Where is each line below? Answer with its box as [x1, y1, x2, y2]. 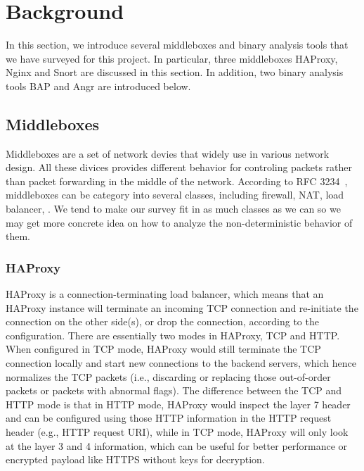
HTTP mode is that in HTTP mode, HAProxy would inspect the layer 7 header [6, 396, 351, 411]
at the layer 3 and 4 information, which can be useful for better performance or [6, 438, 348, 453]
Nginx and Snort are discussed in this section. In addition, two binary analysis [6, 65, 344, 80]
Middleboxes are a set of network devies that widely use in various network [6, 146, 330, 161]
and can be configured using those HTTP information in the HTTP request [6, 410, 332, 425]
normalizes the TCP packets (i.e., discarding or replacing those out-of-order [6, 369, 331, 384]
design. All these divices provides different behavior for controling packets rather [6, 160, 352, 175]
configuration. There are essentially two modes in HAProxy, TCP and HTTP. [6, 327, 340, 342]
